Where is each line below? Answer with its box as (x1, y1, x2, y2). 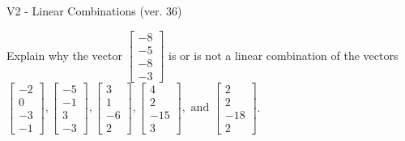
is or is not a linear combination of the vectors (168, 46, 399, 63)
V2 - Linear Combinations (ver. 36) (6, 2, 182, 19)
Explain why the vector (6, 46, 122, 63)
